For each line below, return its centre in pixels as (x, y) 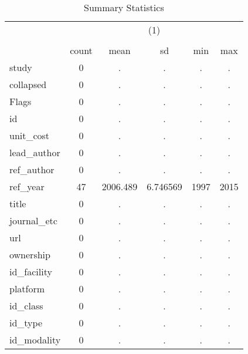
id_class (26, 306)
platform (27, 289)
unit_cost (30, 135)
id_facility (31, 272)
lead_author (35, 152)
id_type (26, 323)
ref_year (27, 186)
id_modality (35, 340)
